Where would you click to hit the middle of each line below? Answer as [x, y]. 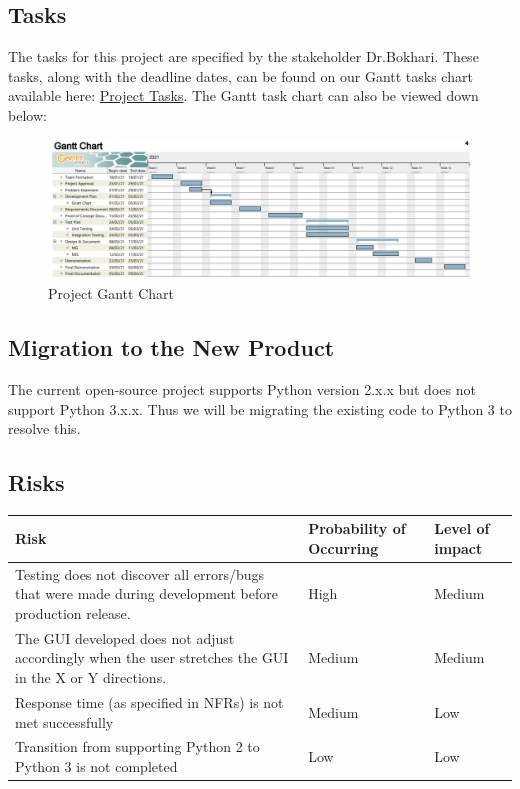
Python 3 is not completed [96, 765]
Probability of [357, 528]
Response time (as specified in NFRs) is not [149, 701]
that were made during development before [147, 593]
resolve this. [44, 428]
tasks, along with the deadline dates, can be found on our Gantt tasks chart [240, 75]
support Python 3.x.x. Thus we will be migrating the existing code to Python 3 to [260, 408]
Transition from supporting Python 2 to [137, 746]
